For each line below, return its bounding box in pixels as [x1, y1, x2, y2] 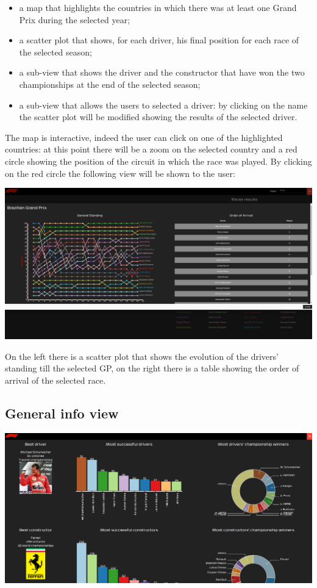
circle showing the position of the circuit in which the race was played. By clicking [5, 154, 312, 167]
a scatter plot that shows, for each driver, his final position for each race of [19, 34, 299, 46]
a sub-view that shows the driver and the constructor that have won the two [19, 66, 305, 79]
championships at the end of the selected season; [19, 77, 201, 90]
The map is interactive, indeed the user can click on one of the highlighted [5, 131, 283, 143]
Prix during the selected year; [19, 13, 130, 26]
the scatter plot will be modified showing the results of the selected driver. [19, 110, 297, 123]
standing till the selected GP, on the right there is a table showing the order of [5, 362, 299, 375]
